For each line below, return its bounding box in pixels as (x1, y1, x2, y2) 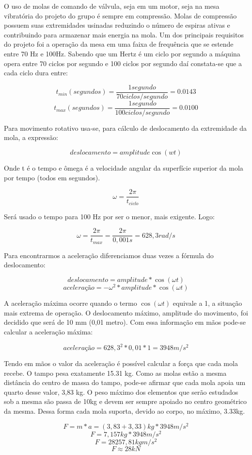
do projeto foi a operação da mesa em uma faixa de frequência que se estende (4, 39, 234, 49)
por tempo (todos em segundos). (4, 172, 100, 182)
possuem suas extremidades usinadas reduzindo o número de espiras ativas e (4, 20, 230, 30)
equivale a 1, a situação (173, 298, 242, 308)
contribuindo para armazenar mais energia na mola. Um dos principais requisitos (4, 29, 244, 39)
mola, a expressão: (4, 132, 58, 142)
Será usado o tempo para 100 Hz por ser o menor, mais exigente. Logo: (4, 211, 215, 221)
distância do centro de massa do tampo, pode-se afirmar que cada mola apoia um (4, 377, 246, 387)
